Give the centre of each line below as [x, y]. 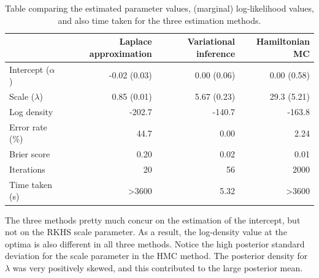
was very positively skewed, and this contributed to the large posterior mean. [158, 267]
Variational [211, 41]
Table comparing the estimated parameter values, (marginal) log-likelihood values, [159, 8]
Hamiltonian [283, 41]
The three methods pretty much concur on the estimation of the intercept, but [153, 220]
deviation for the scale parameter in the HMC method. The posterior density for [156, 256]
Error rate [28, 126]
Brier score [30, 154]
